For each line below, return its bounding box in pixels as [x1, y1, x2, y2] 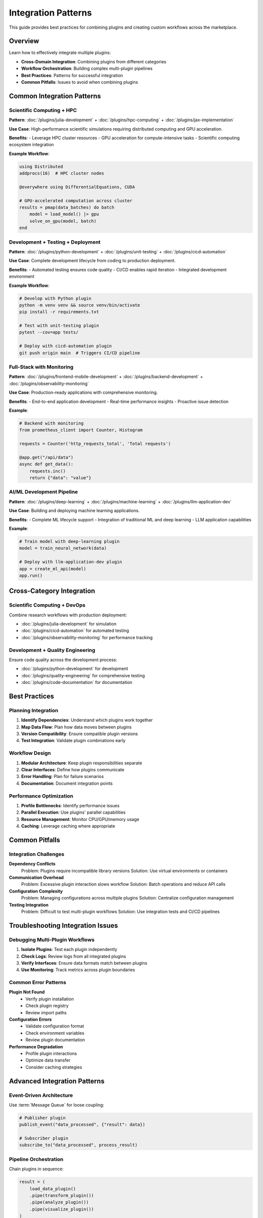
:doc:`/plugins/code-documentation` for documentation [21, 680, 132, 685]
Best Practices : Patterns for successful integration [21, 72, 123, 78]
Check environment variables [25, 1030, 85, 1036]
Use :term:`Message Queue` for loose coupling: [9, 1102, 104, 1108]
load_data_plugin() [29, 1186, 76, 1191]
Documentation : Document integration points [21, 780, 113, 786]
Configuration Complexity [9, 888, 63, 894]
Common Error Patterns [9, 979, 67, 986]
